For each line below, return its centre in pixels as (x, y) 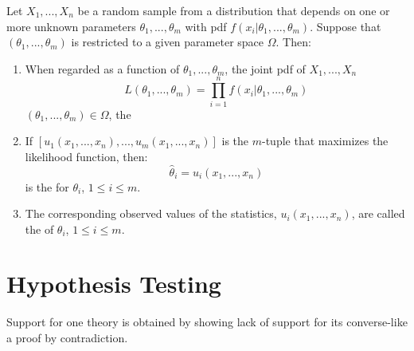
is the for (47, 186)
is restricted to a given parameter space (168, 42)
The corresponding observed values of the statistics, (151, 213)
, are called (378, 213)
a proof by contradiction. (67, 337)
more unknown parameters (71, 26)
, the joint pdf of (265, 68)
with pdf (206, 26)
